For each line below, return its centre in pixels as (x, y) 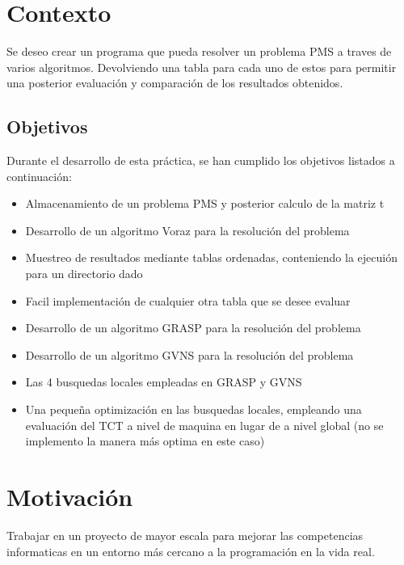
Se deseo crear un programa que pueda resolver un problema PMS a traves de (199, 51)
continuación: (39, 176)
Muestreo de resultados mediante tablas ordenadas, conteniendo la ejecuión (211, 257)
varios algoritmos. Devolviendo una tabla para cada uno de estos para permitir (202, 67)
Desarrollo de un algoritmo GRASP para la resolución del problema (193, 328)
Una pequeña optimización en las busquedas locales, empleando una (194, 409)
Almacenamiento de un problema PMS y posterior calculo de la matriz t (205, 203)
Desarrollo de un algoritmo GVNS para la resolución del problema (189, 354)
